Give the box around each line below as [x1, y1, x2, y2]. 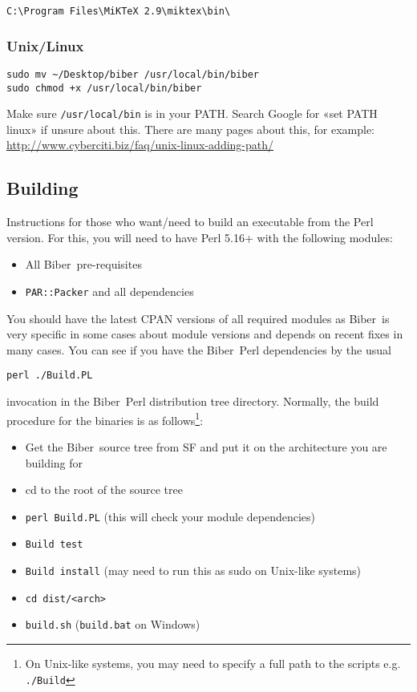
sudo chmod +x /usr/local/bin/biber [6, 82, 202, 94]
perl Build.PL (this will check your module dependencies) [25, 508, 316, 524]
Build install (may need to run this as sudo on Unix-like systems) [25, 562, 362, 579]
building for [25, 454, 83, 471]
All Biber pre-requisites [25, 256, 142, 273]
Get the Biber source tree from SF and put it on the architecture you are [25, 438, 387, 455]
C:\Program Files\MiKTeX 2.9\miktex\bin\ [6, 6, 231, 17]
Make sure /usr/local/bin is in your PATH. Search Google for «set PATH [6, 105, 378, 122]
